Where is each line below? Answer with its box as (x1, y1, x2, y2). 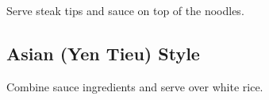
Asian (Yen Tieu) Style (6, 40, 200, 65)
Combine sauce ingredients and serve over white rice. (6, 78, 263, 94)
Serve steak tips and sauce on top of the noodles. (6, 2, 244, 18)
